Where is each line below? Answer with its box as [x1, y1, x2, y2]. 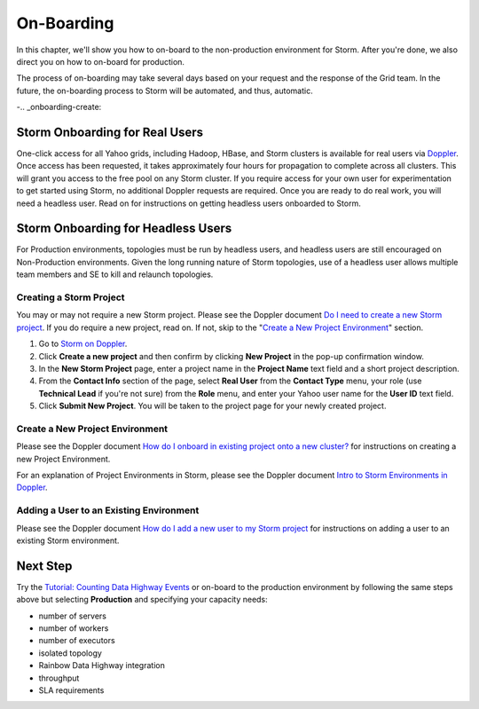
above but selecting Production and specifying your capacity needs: [16, 595, 268, 605]
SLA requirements [38, 685, 105, 696]
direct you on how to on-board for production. [16, 56, 185, 67]
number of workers [38, 623, 109, 634]
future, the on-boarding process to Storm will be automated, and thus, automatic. [16, 85, 314, 96]
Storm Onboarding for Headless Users [16, 221, 232, 236]
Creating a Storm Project [16, 291, 125, 303]
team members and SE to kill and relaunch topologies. [16, 269, 214, 280]
